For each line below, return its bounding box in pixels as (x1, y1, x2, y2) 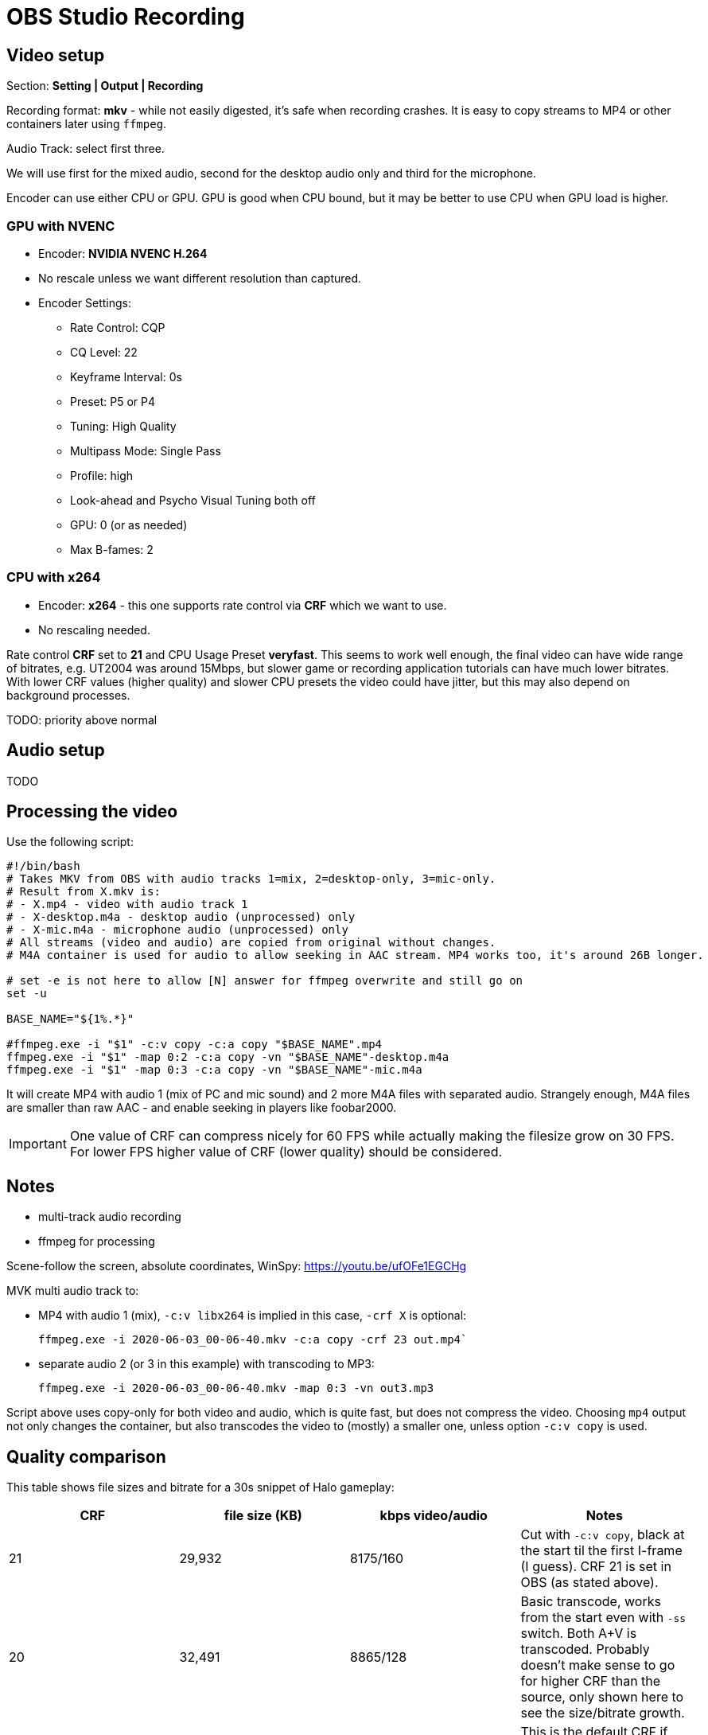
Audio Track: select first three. (6, 142, 165, 156)
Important (9, 1136, 67, 1152)
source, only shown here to (520, 1689, 684, 1706)
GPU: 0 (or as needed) (70, 517, 188, 532)
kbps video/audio (379, 1507, 488, 1524)
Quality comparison (6, 1446, 166, 1467)
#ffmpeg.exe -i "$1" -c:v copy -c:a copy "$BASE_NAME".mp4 (6, 1038, 383, 1051)
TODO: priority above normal (6, 712, 158, 727)
